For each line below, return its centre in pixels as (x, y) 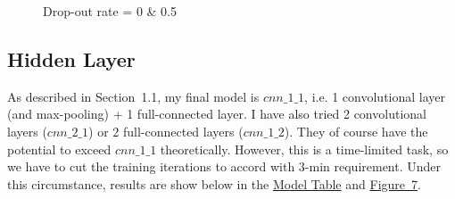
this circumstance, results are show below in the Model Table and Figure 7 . (214, 183)
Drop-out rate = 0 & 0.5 (110, 11)
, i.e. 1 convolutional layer (375, 96)
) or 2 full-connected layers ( (166, 131)
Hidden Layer (71, 58)
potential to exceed (59, 149)
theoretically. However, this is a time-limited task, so (304, 149)
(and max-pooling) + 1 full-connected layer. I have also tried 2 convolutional (217, 114)
